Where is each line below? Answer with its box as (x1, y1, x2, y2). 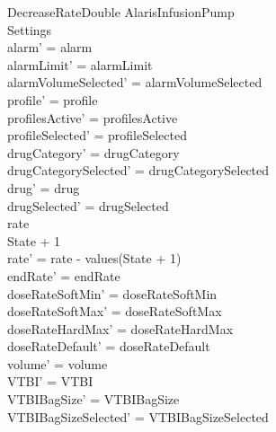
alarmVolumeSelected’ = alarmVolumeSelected (7, 73, 263, 92)
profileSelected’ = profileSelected (7, 126, 187, 145)
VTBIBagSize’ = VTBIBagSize (7, 390, 180, 409)
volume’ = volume (7, 354, 108, 373)
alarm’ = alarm (7, 38, 93, 57)
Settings (7, 20, 52, 39)
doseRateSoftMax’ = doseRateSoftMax (7, 302, 222, 321)
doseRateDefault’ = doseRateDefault (7, 337, 210, 356)
